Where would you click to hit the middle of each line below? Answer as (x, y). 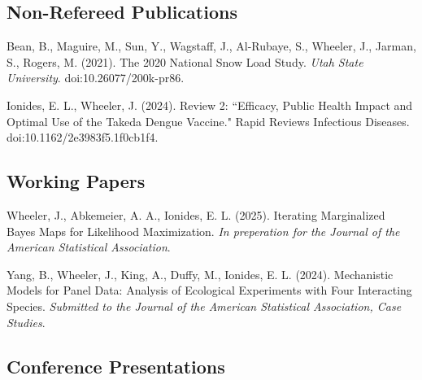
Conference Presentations (116, 366)
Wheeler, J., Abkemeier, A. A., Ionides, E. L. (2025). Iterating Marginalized (196, 214)
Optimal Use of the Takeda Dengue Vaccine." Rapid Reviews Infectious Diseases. (208, 121)
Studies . (26, 322)
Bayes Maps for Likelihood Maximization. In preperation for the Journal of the (203, 231)
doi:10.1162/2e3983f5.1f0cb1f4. (83, 137)
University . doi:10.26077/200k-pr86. (96, 78)
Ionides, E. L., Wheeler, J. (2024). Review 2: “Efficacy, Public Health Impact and (210, 105)
